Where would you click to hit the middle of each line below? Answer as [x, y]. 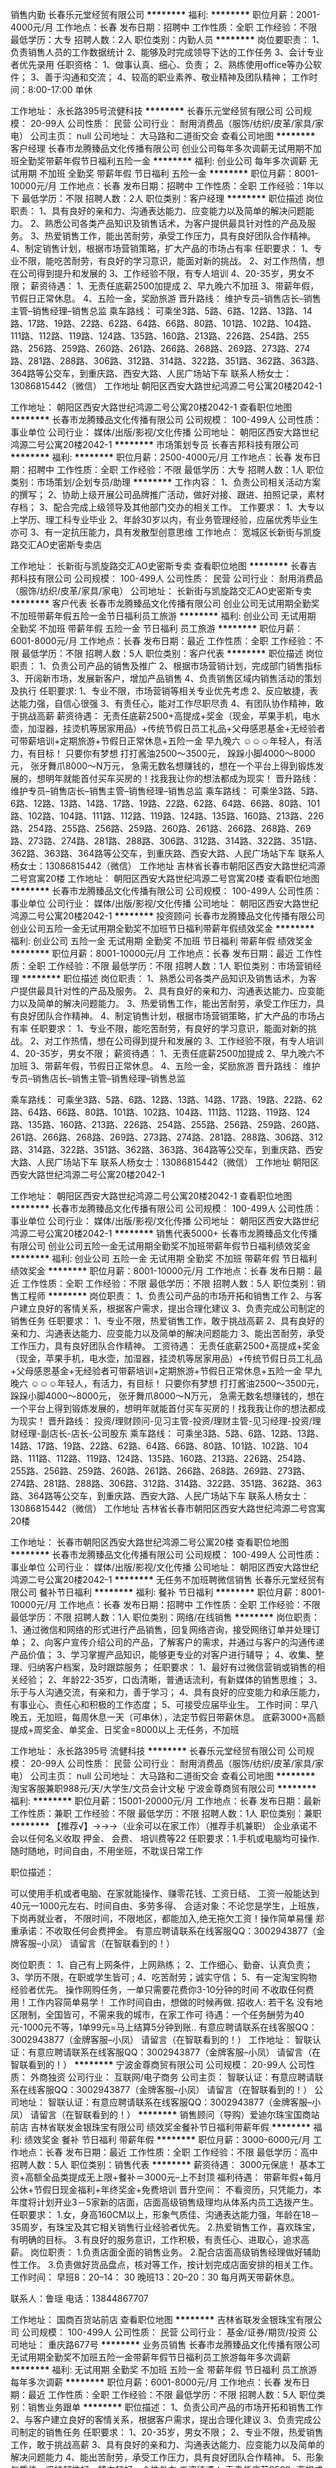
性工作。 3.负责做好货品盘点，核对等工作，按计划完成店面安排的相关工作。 [164, 2264]
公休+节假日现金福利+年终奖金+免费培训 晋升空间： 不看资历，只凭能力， [161, 2189]
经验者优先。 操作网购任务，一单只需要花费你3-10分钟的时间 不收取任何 [158, 1989]
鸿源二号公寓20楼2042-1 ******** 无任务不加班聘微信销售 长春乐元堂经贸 [163, 1579]
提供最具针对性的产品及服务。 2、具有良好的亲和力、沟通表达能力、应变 [167, 991]
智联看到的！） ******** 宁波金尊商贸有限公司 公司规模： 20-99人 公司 [158, 2064]
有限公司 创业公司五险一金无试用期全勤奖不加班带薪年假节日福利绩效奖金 [160, 1246]
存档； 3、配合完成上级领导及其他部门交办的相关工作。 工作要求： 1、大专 [163, 507]
